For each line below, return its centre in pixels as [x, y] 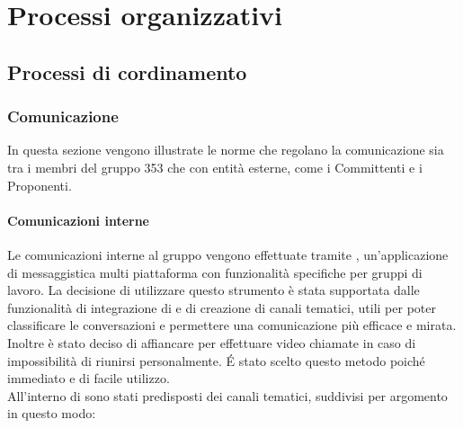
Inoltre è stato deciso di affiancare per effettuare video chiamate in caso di [212, 342]
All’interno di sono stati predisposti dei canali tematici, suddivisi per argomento [227, 395]
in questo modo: [52, 413]
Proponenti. [40, 185]
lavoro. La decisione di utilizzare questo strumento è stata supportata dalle [214, 290]
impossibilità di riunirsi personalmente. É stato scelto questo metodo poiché [216, 360]
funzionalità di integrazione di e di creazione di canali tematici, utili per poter [222, 307]
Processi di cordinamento [127, 71]
